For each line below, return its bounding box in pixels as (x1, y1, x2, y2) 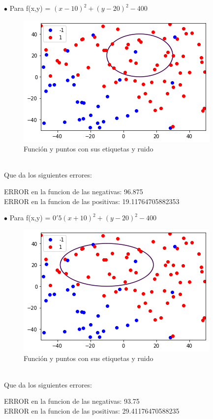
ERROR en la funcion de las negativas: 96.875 (4, 186, 143, 196)
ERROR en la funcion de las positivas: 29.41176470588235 (4, 405, 180, 416)
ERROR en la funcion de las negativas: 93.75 (4, 396, 140, 406)
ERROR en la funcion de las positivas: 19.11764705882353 (4, 196, 180, 206)
